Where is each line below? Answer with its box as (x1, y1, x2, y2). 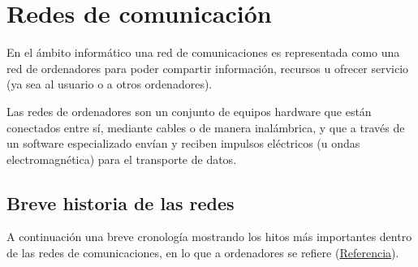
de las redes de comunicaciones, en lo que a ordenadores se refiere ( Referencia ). (6, 244, 399, 261)
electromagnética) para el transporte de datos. (6, 150, 237, 167)
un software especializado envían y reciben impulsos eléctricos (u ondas (6, 135, 360, 152)
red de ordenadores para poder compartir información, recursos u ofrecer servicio (6, 59, 409, 76)
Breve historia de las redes (6, 190, 235, 215)
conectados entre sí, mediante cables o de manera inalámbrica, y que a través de (6, 118, 405, 136)
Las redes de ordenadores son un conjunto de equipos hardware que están (6, 102, 372, 119)
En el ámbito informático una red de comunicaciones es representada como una (6, 44, 400, 61)
